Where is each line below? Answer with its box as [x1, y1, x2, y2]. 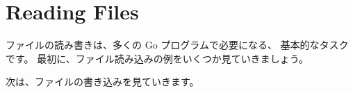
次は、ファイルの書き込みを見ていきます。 [6, 74, 199, 89]
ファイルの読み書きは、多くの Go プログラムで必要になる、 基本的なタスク [6, 37, 349, 52]
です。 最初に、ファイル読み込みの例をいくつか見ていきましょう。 [6, 51, 309, 65]
